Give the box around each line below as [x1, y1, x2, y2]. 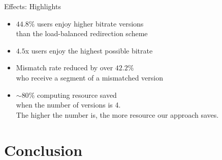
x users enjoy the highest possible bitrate [25, 45, 153, 56]
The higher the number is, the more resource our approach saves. [16, 109, 219, 120]
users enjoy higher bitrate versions [37, 18, 144, 29]
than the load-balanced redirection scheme [16, 28, 148, 39]
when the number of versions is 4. [16, 99, 121, 110]
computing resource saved [37, 89, 117, 100]
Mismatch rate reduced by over [16, 62, 113, 73]
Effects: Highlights [4, 1, 61, 11]
